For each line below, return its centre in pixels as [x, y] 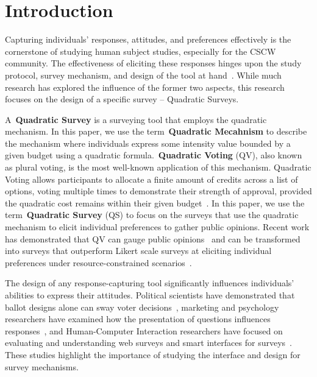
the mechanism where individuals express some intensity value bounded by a [148, 143]
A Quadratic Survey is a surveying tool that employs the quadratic [136, 119]
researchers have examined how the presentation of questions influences [138, 319]
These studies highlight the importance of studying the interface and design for [153, 354]
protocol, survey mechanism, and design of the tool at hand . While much [143, 75]
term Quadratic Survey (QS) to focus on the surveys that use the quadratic [152, 215]
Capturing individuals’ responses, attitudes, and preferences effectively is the [148, 39]
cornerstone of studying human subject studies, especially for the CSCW [141, 51]
